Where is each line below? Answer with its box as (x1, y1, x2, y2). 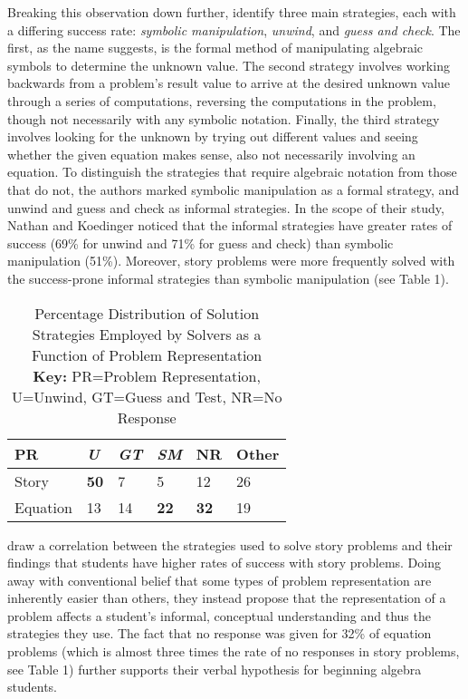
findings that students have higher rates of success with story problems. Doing (7, 553, 441, 572)
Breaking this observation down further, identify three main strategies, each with (7, 3, 456, 21)
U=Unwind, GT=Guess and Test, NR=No (11, 385, 282, 407)
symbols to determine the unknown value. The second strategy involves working (7, 55, 450, 74)
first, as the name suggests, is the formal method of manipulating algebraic (7, 38, 424, 57)
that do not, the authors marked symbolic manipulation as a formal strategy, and (7, 180, 460, 199)
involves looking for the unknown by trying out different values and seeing (7, 127, 418, 146)
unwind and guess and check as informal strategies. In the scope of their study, (7, 198, 444, 217)
